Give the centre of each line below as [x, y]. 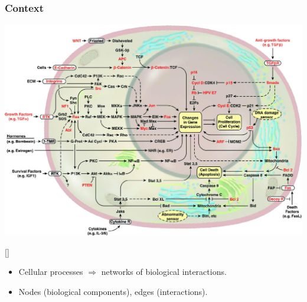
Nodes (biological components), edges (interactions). [113, 291]
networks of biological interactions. [164, 272]
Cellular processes [51, 272]
